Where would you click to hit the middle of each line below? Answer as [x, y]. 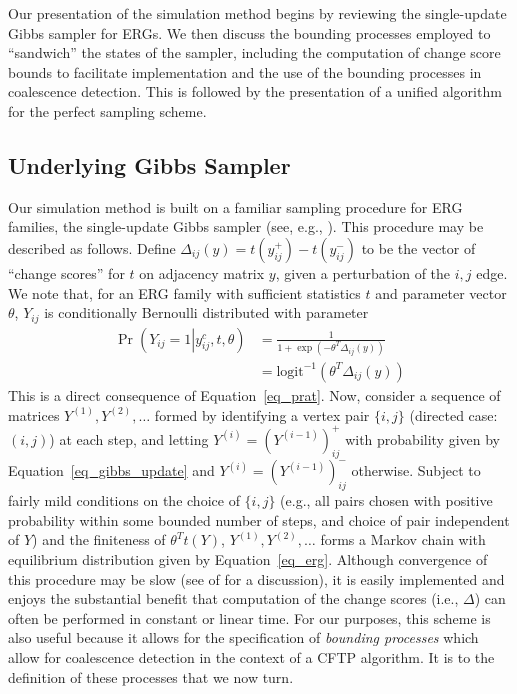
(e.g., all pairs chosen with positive [386, 500]
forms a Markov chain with [403, 539]
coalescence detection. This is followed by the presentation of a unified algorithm [255, 91]
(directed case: [453, 414]
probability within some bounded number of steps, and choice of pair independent [259, 519]
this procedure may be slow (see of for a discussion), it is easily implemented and [256, 578]
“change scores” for [66, 272]
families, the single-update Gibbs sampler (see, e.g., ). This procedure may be [246, 226]
